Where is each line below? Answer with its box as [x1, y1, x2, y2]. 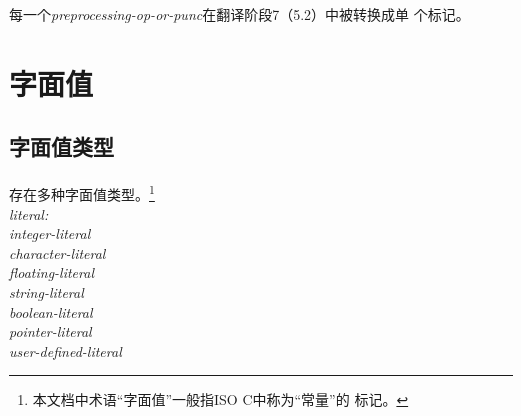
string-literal [9, 281, 84, 302]
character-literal [9, 242, 106, 263]
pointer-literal [9, 321, 92, 342]
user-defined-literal [9, 340, 122, 361]
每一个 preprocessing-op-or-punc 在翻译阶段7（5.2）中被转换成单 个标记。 [9, 4, 470, 24]
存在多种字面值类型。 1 [9, 181, 155, 204]
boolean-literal [9, 301, 93, 322]
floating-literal [9, 262, 94, 283]
